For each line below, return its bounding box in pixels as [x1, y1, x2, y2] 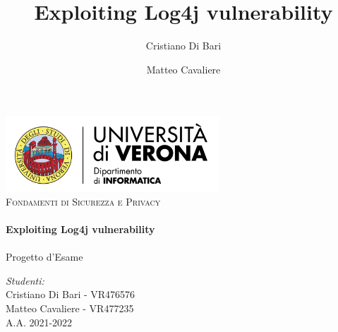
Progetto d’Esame [6, 249, 83, 264]
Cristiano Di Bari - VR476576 [6, 287, 135, 302]
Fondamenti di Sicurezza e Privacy [6, 194, 161, 208]
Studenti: [6, 273, 44, 287]
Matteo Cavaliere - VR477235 [6, 300, 134, 315]
